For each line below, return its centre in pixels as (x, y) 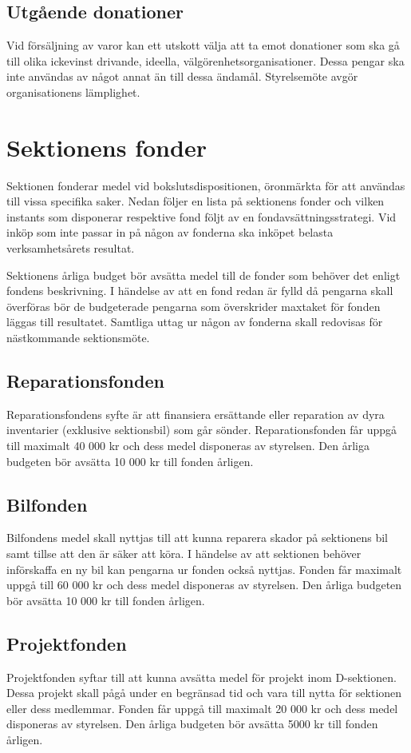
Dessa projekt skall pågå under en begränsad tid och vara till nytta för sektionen (204, 693)
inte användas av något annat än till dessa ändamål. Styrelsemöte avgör (182, 76)
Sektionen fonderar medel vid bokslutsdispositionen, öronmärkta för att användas (206, 185)
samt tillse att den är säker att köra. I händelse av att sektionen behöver (184, 554)
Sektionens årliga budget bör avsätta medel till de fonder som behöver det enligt (204, 275)
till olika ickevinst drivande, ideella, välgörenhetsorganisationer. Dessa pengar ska (205, 60)
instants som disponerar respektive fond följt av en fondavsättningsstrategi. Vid (202, 216)
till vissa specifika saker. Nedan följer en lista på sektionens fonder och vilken (196, 201)
